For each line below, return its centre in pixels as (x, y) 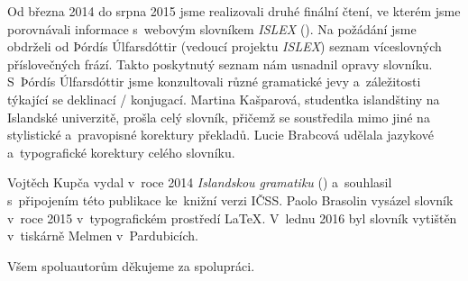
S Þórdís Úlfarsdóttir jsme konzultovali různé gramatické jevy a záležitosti (214, 82)
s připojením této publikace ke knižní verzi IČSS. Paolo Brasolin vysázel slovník (230, 199)
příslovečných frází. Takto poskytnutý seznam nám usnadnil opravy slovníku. (220, 63)
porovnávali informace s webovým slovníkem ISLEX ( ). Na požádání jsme (212, 28)
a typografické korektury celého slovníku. (121, 152)
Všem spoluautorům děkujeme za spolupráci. (131, 265)
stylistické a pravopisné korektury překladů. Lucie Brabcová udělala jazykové (220, 135)
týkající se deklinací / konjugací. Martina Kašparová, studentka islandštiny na (224, 99)
